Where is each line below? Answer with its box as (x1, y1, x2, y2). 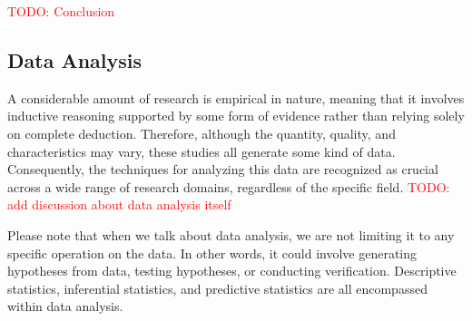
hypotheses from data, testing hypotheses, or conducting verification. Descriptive (7, 261, 457, 280)
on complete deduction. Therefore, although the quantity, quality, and (7, 123, 396, 142)
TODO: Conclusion (7, 2, 115, 20)
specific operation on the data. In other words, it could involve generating (7, 243, 418, 262)
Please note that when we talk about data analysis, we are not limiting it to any (7, 225, 455, 244)
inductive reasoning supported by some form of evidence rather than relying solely (7, 106, 465, 125)
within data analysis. (7, 297, 123, 316)
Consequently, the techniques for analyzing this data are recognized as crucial (7, 160, 438, 179)
